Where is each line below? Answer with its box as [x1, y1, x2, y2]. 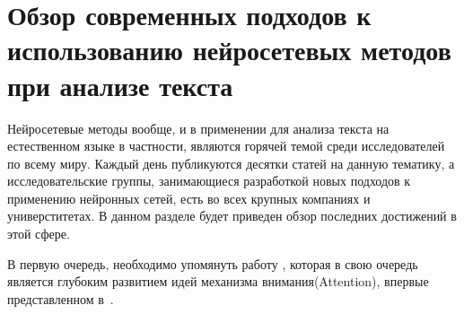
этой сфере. [7, 224, 70, 243]
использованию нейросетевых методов [7, 31, 451, 68]
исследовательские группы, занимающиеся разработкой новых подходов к [7, 171, 411, 190]
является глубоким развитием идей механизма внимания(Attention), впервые [7, 272, 429, 291]
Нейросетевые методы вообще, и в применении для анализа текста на [7, 118, 390, 137]
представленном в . [7, 289, 114, 308]
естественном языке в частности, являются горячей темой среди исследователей [7, 136, 445, 155]
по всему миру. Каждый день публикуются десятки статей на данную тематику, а [7, 153, 455, 172]
